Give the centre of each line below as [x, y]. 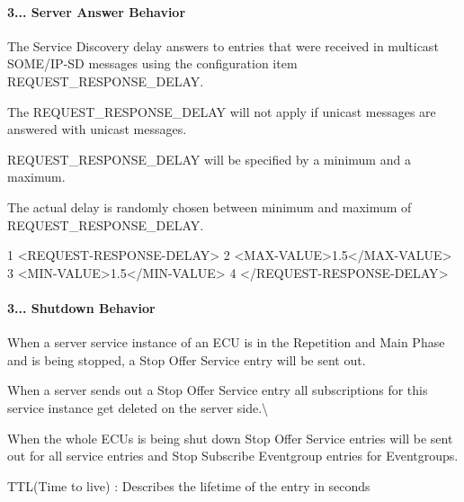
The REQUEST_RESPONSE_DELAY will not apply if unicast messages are [222, 111]
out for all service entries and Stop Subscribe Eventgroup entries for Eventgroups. [233, 456]
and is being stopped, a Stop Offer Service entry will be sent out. [187, 359]
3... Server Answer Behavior [97, 11]
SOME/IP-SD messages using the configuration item [152, 63]
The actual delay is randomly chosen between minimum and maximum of [210, 206]
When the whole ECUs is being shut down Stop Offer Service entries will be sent [230, 438]
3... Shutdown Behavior [81, 307]
